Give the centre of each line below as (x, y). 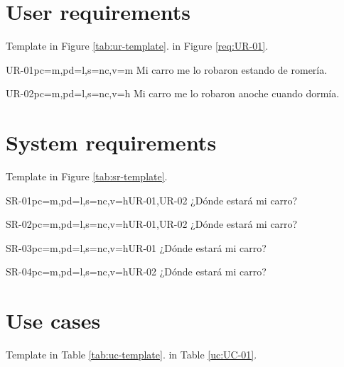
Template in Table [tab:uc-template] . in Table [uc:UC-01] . (131, 355)
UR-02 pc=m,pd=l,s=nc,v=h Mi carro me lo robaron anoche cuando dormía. (173, 93)
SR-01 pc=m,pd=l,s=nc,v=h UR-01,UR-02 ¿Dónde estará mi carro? (152, 200)
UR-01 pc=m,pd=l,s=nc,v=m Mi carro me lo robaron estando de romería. (167, 69)
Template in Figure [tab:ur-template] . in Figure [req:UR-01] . (137, 46)
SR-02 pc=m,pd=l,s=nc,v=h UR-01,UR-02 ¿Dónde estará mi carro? (152, 224)
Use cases (53, 321)
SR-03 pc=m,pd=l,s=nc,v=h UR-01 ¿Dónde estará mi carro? (136, 247)
